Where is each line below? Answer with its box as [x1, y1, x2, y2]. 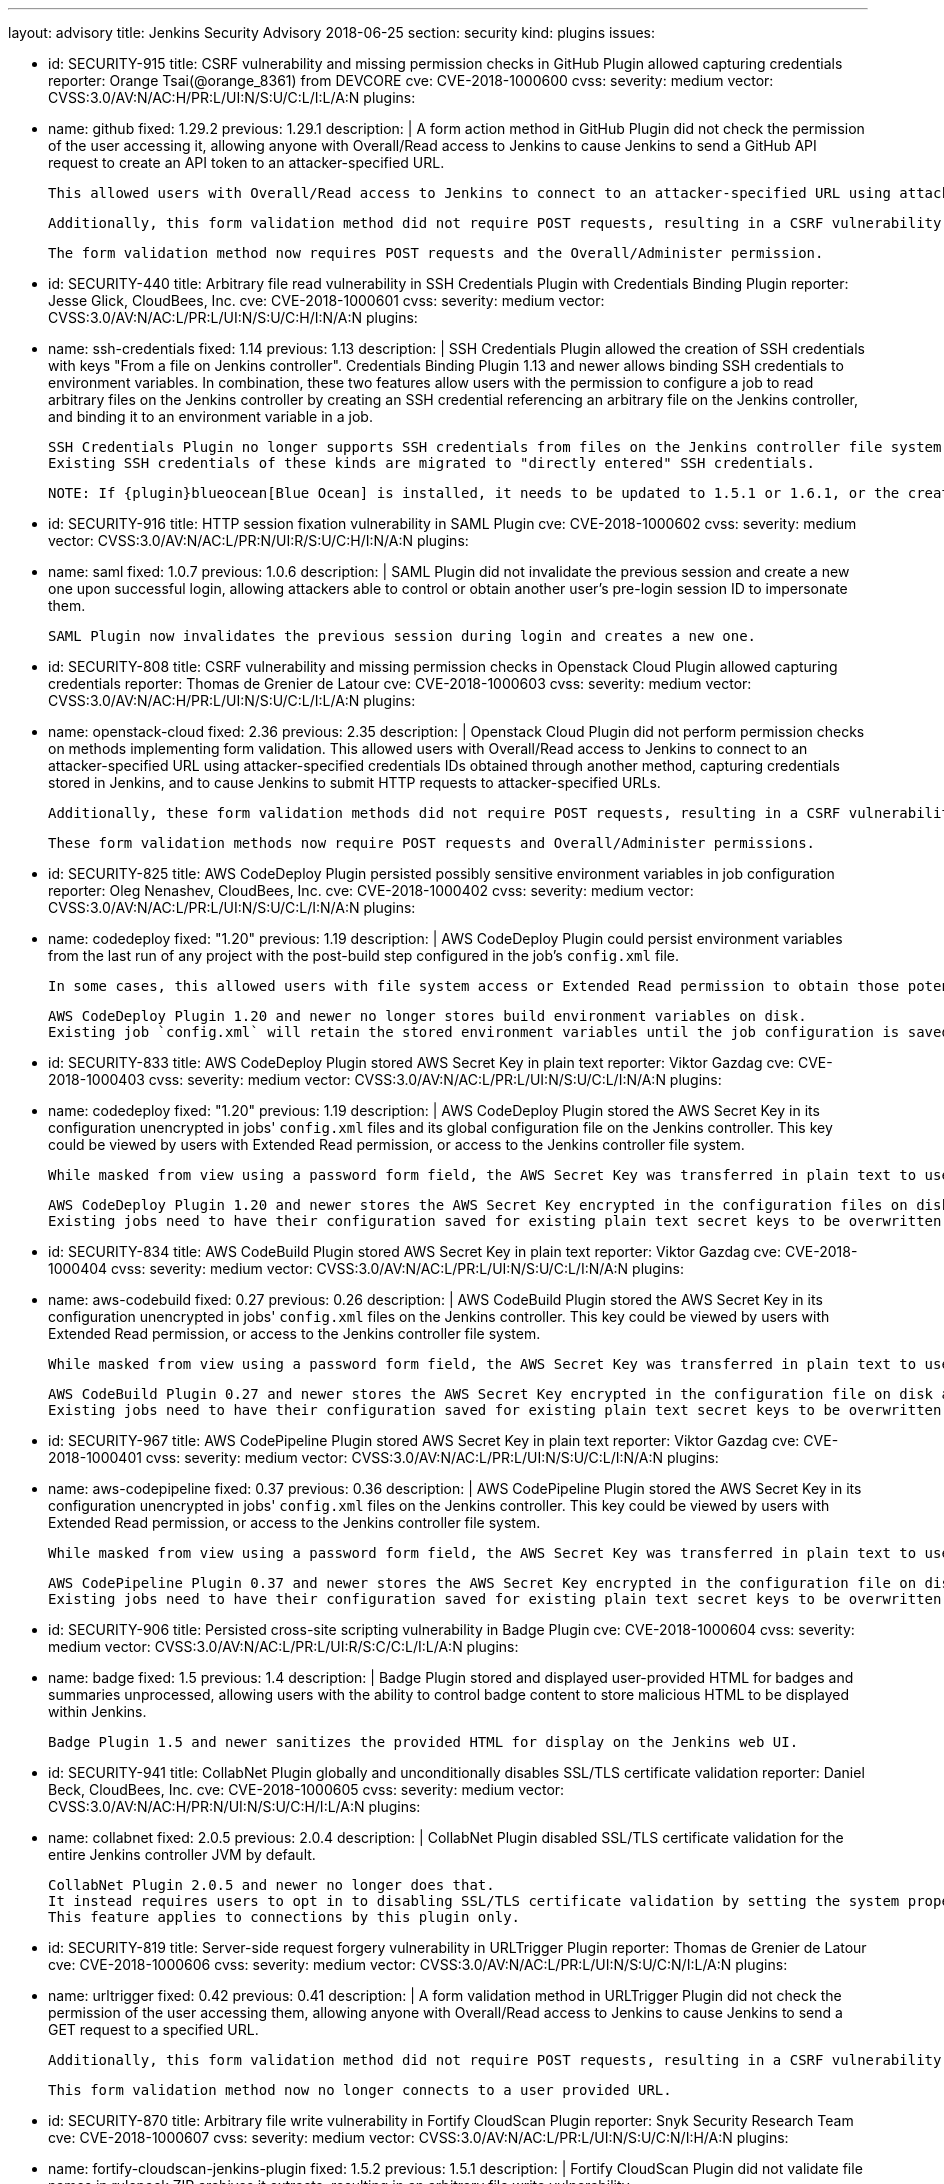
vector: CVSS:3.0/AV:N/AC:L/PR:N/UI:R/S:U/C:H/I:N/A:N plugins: [48, 532, 469, 549]
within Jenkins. [48, 1703, 147, 1720]
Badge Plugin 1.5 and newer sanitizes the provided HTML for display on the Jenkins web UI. [48, 1734, 799, 1750]
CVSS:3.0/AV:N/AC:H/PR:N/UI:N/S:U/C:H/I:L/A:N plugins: [48, 1798, 421, 1815]
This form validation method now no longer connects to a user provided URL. [48, 2082, 672, 2098]
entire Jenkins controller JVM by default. [48, 1846, 316, 1863]
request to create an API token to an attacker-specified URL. [48, 154, 445, 171]
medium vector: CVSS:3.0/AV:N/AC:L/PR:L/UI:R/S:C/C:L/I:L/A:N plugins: [48, 1638, 519, 1655]
